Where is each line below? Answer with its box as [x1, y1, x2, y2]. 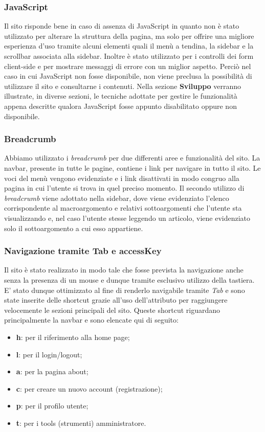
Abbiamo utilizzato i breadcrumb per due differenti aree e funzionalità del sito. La [4, 152, 260, 163]
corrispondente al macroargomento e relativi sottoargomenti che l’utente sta [4, 202, 242, 213]
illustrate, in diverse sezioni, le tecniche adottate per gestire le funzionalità [4, 90, 237, 101]
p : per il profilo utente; [16, 400, 89, 411]
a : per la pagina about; [16, 366, 89, 377]
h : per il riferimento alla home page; [16, 331, 130, 342]
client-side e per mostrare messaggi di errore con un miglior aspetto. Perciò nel [4, 60, 251, 71]
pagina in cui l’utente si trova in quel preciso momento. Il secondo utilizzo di [4, 183, 245, 193]
